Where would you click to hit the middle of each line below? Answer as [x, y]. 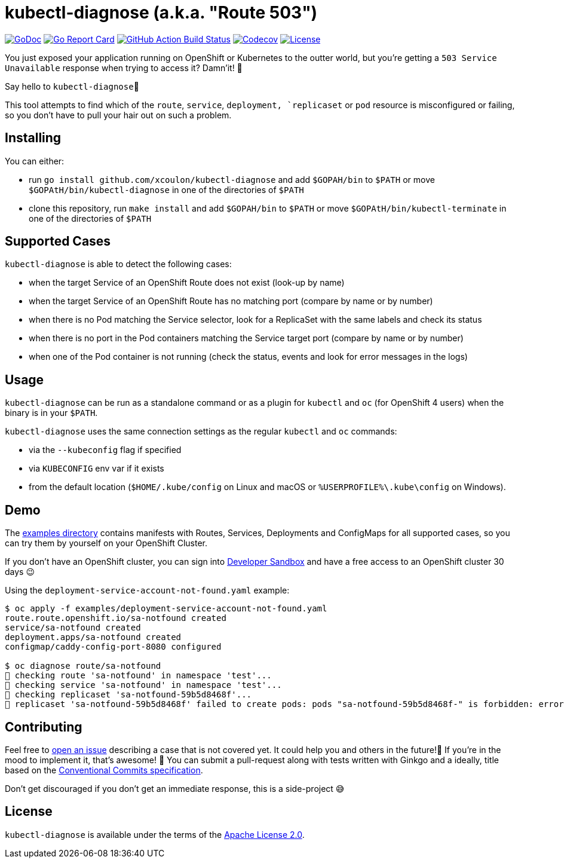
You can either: [35, 161]
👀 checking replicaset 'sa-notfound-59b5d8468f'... [128, 695]
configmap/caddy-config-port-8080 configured [113, 647]
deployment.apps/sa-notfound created [93, 637]
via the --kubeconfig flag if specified [105, 450]
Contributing [44, 727]
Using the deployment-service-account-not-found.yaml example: [147, 590]
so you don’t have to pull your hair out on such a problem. [118, 115]
